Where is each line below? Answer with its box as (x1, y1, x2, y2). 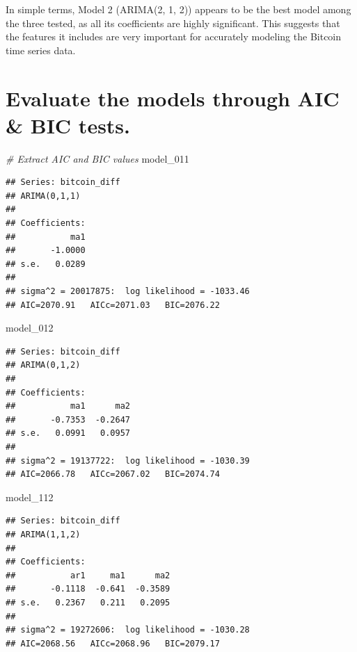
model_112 (6, 489, 54, 504)
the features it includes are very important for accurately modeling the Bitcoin (6, 29, 342, 44)
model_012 (6, 320, 54, 335)
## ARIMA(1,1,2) (6, 529, 81, 539)
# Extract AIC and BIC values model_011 (6, 151, 189, 165)
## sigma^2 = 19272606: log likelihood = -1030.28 (6, 625, 250, 635)
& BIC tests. (6, 111, 131, 139)
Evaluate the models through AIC (6, 83, 340, 112)
